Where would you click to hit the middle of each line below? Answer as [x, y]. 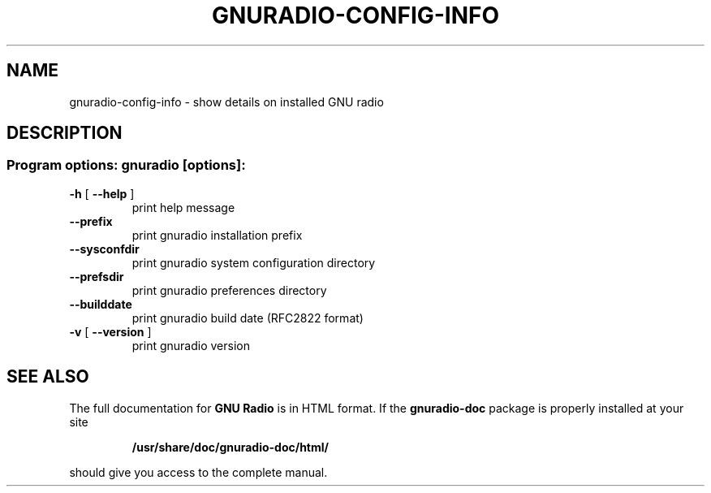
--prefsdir [97, 276]
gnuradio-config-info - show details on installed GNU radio [226, 102]
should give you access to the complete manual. [198, 472]
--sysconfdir [104, 249]
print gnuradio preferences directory [229, 290]
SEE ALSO [48, 377]
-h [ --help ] [102, 193]
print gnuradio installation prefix [217, 235]
